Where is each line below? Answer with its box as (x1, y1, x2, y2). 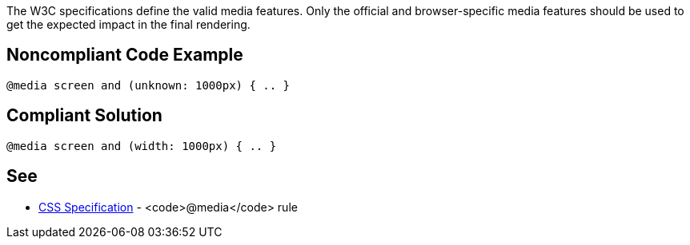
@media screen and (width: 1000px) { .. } (6, 139, 277, 152)
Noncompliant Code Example (6, 45, 243, 65)
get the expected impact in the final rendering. (6, 18, 251, 31)
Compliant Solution (6, 105, 162, 126)
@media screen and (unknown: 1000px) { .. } (6, 78, 291, 92)
